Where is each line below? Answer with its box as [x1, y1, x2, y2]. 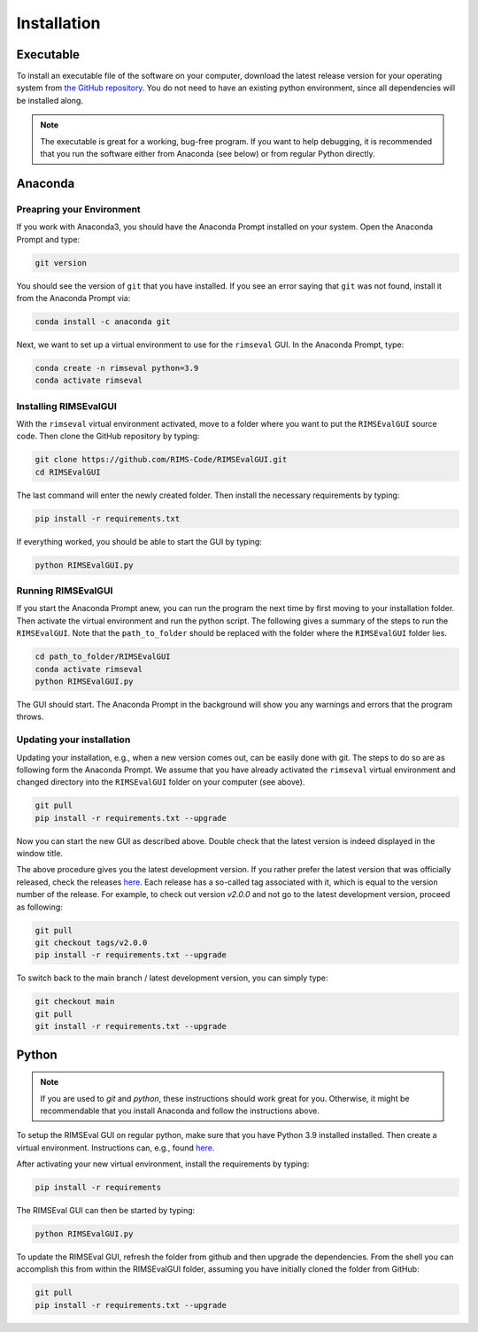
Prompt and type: [16, 234, 80, 244]
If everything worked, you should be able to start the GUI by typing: [16, 536, 263, 546]
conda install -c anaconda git [35, 316, 172, 327]
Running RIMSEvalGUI [16, 585, 113, 597]
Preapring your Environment [16, 203, 141, 215]
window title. [16, 848, 64, 859]
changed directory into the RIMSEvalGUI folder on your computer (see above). [16, 777, 305, 787]
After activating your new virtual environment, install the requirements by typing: [16, 1158, 310, 1169]
